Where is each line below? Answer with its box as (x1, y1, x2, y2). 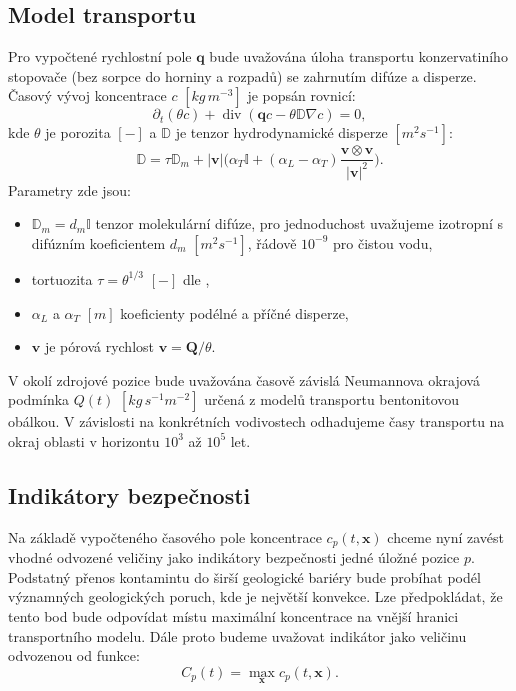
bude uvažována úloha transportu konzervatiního (209, 46, 508, 67)
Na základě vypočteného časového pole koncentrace (8, 526, 322, 547)
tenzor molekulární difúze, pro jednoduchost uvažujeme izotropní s (95, 213, 504, 234)
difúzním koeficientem (31, 232, 166, 253)
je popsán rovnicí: (247, 85, 356, 106)
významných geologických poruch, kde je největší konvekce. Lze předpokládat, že (8, 586, 503, 607)
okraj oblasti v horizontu (8, 430, 160, 451)
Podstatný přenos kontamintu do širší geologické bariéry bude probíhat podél (8, 566, 481, 587)
